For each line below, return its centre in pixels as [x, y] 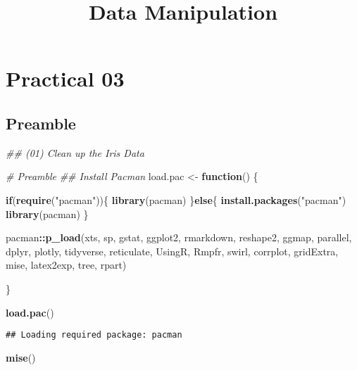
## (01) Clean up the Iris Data [75, 152]
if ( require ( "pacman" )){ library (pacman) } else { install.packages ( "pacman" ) [176, 199]
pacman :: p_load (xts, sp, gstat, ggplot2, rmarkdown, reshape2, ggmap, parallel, [179, 237]
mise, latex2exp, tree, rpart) [66, 265]
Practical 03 [65, 78]
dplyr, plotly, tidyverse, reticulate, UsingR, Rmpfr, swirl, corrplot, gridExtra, [172, 251]
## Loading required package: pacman [94, 335]
